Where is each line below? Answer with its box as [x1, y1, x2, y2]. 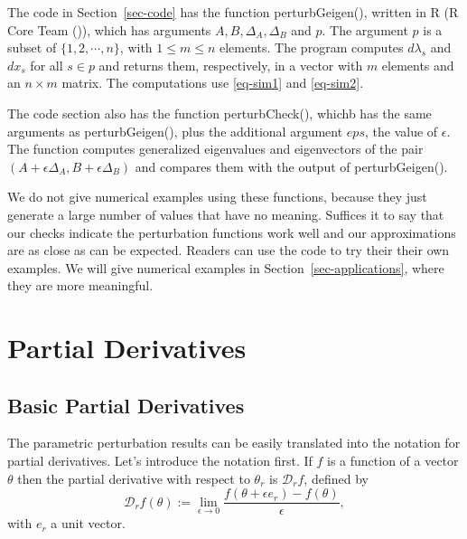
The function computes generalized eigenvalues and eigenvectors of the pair [7, 139, 424, 158]
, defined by [304, 468, 369, 487]
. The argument [322, 20, 408, 39]
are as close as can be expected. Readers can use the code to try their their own [7, 241, 450, 260]
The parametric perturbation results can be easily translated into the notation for [7, 433, 461, 452]
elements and [381, 55, 454, 74]
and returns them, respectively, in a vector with [98, 55, 363, 74]
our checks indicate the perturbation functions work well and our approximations [7, 222, 456, 241]
